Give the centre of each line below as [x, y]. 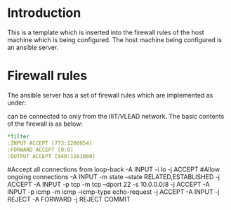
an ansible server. [33, 47]
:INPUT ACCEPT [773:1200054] [50, 143]
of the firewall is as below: [45, 124]
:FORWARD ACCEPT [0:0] [40, 150]
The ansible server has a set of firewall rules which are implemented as [110, 95]
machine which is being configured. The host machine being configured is [115, 39]
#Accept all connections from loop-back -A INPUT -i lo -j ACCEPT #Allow [113, 169]
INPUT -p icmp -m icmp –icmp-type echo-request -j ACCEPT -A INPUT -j [113, 192]
